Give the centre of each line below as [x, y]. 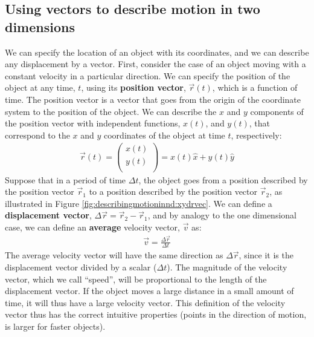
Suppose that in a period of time [66, 179]
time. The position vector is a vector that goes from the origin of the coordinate [153, 99]
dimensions [40, 26]
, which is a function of [255, 87]
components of [277, 111]
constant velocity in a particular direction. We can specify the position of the [148, 75]
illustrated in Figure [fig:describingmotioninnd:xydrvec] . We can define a [139, 203]
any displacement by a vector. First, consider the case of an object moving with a [155, 64]
